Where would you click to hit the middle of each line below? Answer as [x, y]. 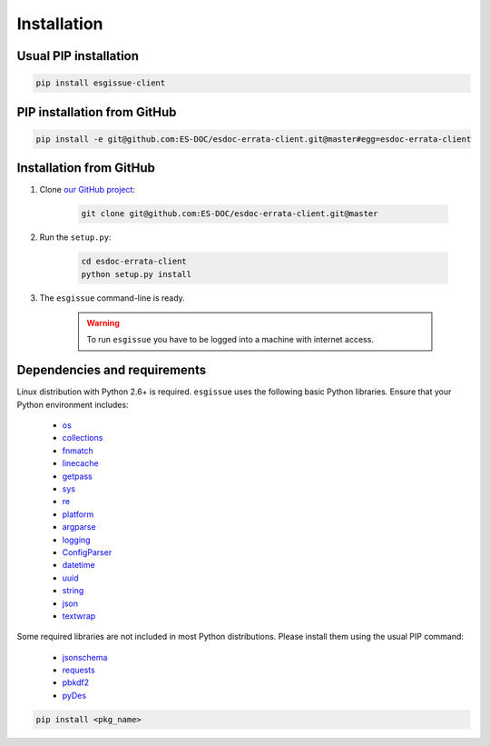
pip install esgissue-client [101, 83]
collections [83, 438]
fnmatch [78, 451]
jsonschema [85, 657]
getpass [77, 476]
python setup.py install [137, 274]
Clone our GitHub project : [88, 190]
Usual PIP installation [78, 56]
